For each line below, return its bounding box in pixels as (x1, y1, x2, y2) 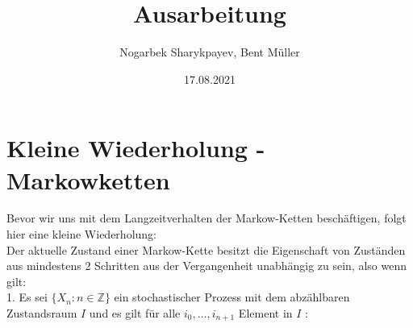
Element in (238, 305, 293, 321)
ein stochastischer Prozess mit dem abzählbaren (114, 289, 350, 305)
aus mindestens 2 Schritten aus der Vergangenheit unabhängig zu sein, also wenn (6, 257, 407, 274)
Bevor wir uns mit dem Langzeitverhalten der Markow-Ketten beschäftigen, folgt (6, 210, 407, 226)
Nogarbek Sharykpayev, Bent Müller (119, 44, 300, 60)
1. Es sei (6, 289, 48, 305)
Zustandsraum (6, 305, 77, 321)
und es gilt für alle (89, 305, 181, 321)
